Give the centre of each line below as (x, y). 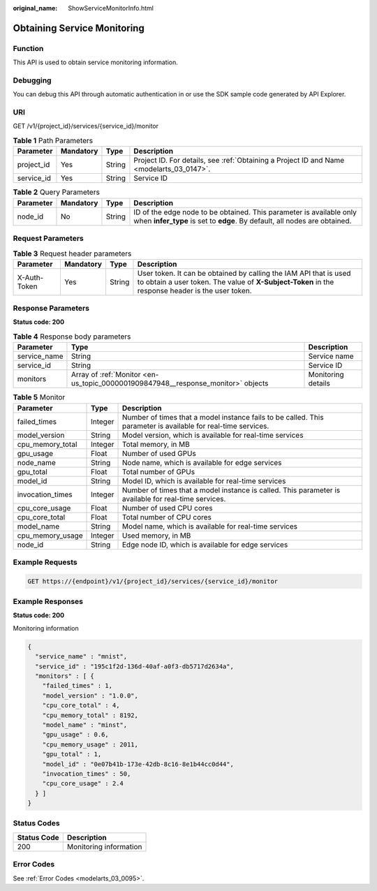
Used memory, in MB (156, 536)
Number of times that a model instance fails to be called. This (223, 417)
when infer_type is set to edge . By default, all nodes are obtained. (243, 221)
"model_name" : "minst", (85, 725)
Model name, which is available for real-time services (210, 526)
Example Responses (48, 602)
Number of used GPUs (159, 453)
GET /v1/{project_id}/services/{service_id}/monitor (86, 126)
